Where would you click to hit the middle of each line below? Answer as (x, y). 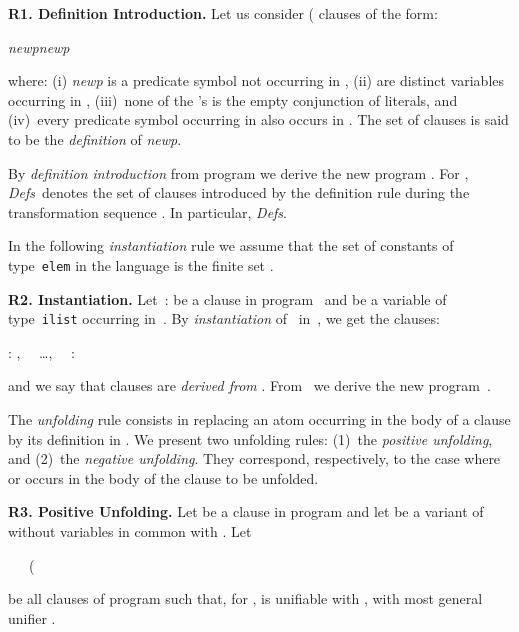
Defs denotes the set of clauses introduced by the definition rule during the (239, 192)
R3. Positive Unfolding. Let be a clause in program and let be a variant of (246, 511)
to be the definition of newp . (95, 138)
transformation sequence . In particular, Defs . (148, 211)
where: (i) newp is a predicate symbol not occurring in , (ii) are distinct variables (256, 80)
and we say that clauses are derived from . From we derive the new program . (249, 385)
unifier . (32, 617)
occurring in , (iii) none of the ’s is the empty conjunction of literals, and (233, 99)
